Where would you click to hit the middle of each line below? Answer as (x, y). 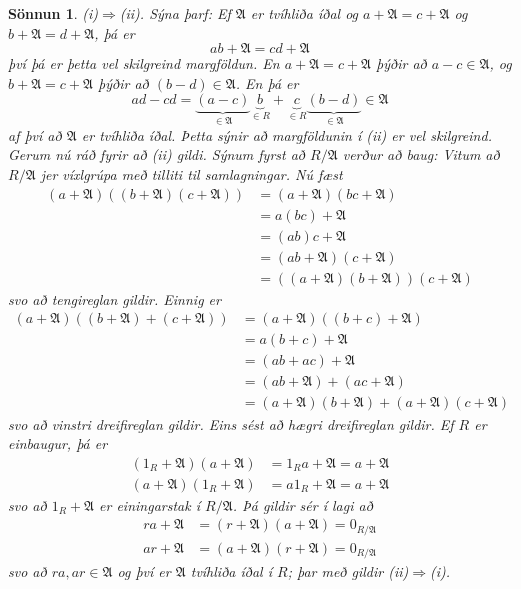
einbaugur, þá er (58, 443)
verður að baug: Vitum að (421, 154)
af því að (35, 134)
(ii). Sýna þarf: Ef (175, 13)
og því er (144, 571)
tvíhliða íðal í (231, 571)
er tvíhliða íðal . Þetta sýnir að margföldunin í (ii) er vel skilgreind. (286, 134)
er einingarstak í (149, 504)
